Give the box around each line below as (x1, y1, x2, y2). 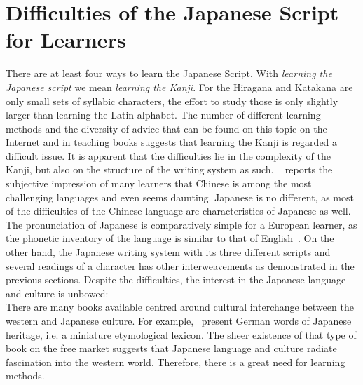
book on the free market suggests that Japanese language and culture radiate (6, 341, 337, 356)
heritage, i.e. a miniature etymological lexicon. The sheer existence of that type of (6, 327, 357, 342)
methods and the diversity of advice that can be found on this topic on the (6, 121, 327, 135)
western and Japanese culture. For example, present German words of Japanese (6, 313, 352, 327)
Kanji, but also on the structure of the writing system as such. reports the (6, 162, 333, 177)
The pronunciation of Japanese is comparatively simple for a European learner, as (6, 217, 357, 231)
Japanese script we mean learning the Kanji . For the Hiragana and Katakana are (6, 79, 353, 94)
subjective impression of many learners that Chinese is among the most (6, 176, 312, 191)
